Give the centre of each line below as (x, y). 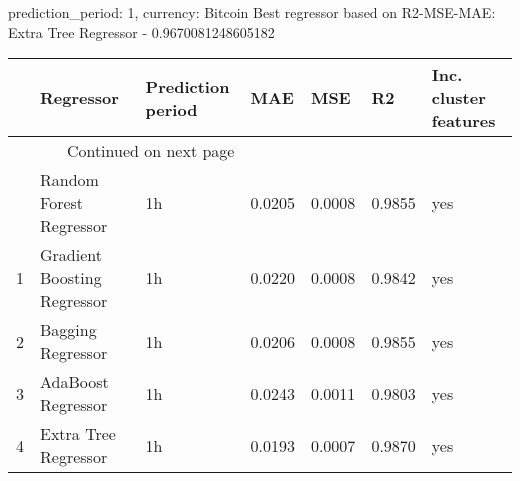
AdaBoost (74, 382)
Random (69, 180)
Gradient (71, 255)
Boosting (71, 278)
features (463, 121)
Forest (62, 203)
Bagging (68, 330)
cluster (458, 98)
